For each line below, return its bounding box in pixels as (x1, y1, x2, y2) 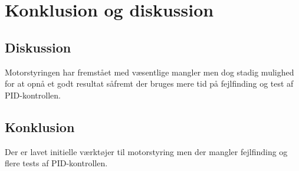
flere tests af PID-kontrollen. (5, 157, 108, 169)
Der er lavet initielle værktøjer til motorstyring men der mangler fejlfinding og (5, 145, 288, 157)
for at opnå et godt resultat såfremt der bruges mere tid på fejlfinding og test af (5, 77, 294, 90)
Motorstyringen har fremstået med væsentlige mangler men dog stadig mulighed (5, 65, 294, 78)
